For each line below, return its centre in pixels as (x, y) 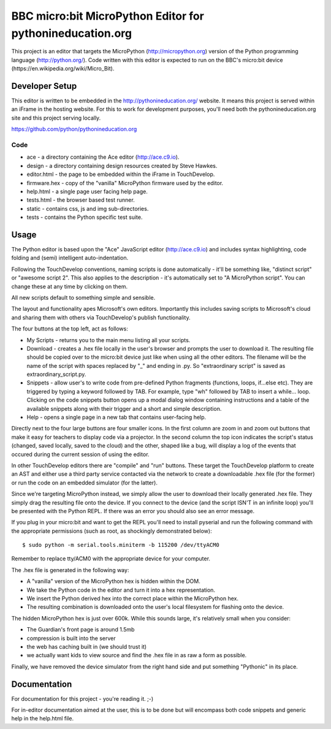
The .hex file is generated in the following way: (70, 570)
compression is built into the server (71, 638)
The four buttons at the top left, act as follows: (70, 329)
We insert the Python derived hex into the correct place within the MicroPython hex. (133, 598)
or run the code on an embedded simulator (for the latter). (84, 483)
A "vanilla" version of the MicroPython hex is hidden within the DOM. (113, 581)
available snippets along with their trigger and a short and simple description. (124, 408)
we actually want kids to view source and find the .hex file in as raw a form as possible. (137, 655)
